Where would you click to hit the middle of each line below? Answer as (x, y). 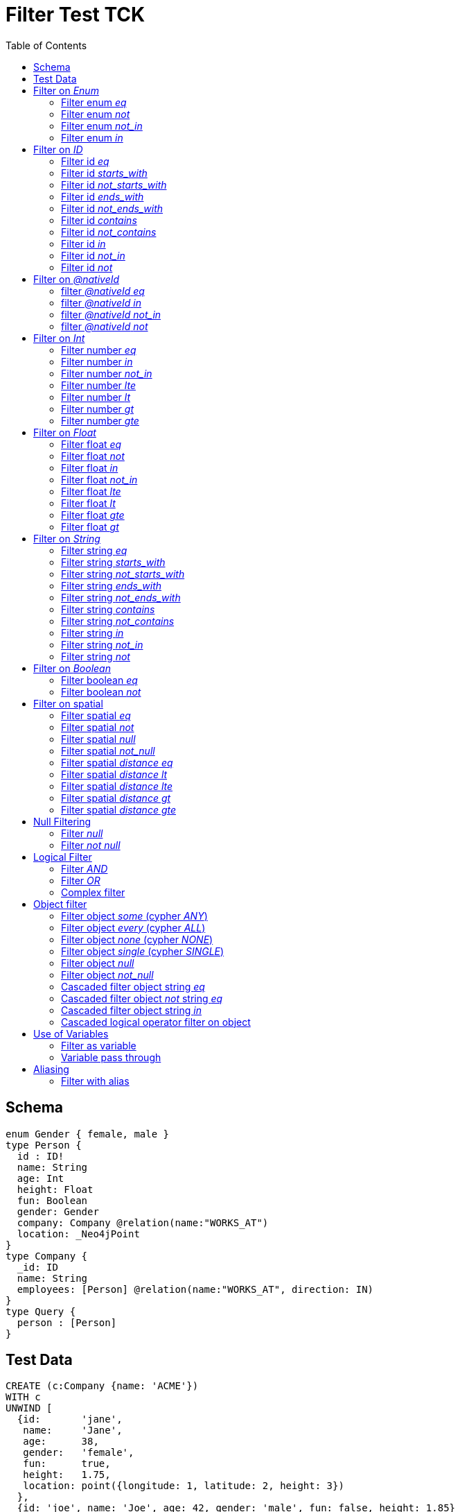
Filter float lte (91, 491)
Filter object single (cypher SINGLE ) (143, 951)
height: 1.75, (67, 1475)
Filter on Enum (66, 90)
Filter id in (83, 243)
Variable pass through (111, 1057)
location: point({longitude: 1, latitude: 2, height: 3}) (184, 1486)
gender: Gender (58, 1211)
